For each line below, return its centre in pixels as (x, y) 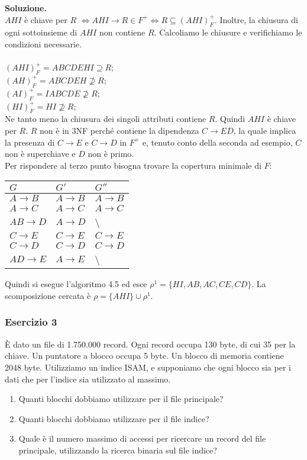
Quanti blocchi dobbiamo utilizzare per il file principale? (121, 399)
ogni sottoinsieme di (41, 32)
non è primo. (111, 154)
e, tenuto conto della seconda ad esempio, (217, 142)
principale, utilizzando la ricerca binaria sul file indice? (118, 450)
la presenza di (30, 142)
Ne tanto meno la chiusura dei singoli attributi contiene (106, 119)
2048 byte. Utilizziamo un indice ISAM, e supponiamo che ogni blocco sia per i (148, 367)
